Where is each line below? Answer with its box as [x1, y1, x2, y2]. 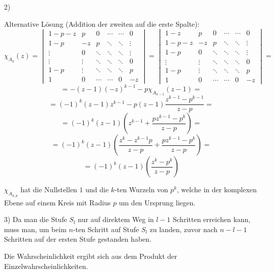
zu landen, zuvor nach [149, 224, 218, 234]
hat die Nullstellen [20, 184, 77, 195]
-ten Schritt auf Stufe [73, 224, 139, 234]
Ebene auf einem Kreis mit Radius [4, 197, 111, 207]
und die [85, 184, 109, 195]
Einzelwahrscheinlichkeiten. [4, 260, 88, 271]
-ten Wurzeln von [115, 184, 168, 195]
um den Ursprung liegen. [119, 197, 196, 207]
